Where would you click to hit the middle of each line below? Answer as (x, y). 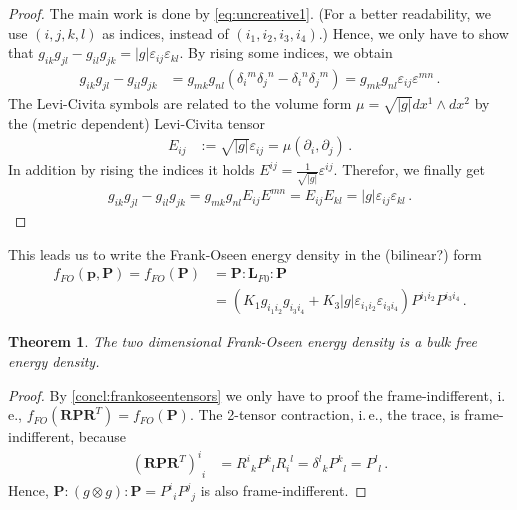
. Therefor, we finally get (409, 169)
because (102, 436)
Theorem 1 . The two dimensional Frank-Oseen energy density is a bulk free (242, 341)
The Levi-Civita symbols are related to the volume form (180, 102)
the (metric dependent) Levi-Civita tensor (137, 122)
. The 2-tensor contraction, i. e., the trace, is (324, 414)
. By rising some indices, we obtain (286, 52)
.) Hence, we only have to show (413, 32)
